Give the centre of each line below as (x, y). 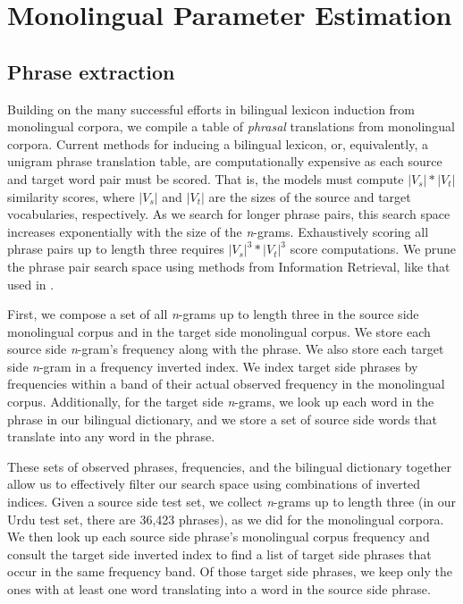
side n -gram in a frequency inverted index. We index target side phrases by (213, 366)
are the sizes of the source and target (310, 196)
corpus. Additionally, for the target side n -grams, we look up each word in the (221, 402)
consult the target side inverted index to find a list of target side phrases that (219, 554)
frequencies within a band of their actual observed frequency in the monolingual (226, 384)
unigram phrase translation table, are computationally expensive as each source (225, 161)
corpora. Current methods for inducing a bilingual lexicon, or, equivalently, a (218, 143)
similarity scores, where (71, 196)
